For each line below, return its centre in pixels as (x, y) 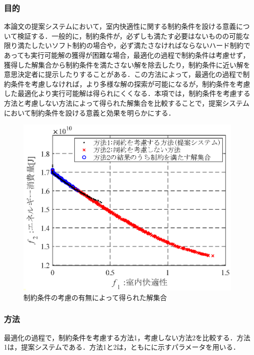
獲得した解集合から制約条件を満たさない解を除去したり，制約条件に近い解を (127, 64)
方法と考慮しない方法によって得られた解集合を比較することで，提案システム (127, 103)
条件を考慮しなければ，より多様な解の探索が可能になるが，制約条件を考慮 (130, 83)
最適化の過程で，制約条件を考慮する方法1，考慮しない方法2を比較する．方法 (127, 337)
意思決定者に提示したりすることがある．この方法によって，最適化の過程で (123, 74)
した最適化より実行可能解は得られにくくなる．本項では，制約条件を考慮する (127, 93)
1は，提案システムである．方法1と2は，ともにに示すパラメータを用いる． (122, 347)
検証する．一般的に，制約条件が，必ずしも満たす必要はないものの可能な (134, 35)
